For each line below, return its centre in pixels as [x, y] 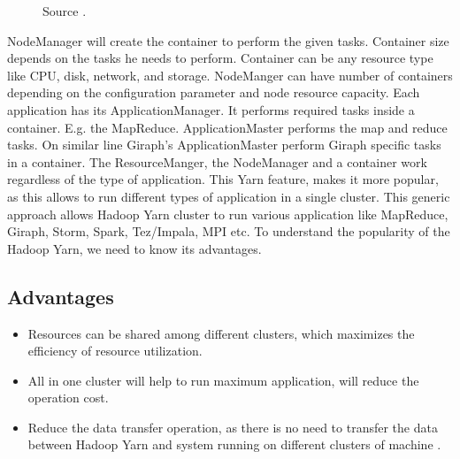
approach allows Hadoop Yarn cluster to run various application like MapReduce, [228, 214]
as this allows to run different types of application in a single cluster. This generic [229, 196]
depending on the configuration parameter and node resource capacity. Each [214, 92]
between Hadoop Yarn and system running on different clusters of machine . [234, 444]
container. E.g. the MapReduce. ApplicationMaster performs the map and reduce [227, 127]
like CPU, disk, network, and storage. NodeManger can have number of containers [230, 75]
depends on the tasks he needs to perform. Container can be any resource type [220, 58]
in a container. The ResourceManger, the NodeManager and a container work [217, 161]
